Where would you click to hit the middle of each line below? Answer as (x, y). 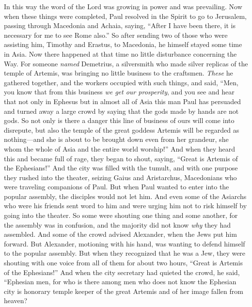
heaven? (16, 300)
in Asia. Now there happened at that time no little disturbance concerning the (120, 54)
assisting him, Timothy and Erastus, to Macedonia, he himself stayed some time (123, 44)
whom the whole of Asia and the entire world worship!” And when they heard (120, 148)
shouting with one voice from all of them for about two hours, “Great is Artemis (123, 263)
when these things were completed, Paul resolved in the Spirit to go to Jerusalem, (125, 16)
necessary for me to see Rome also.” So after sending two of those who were (116, 35)
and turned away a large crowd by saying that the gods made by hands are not (121, 111)
